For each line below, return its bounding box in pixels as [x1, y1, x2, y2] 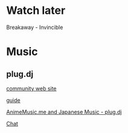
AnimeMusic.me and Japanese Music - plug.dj [6, 108, 122, 115]
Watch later [6, 4, 66, 18]
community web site [6, 85, 57, 92]
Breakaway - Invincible [6, 24, 63, 31]
